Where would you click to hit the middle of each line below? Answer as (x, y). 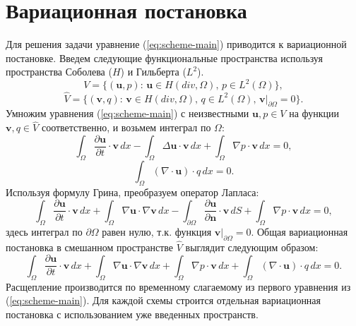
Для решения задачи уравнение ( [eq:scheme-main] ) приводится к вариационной (176, 44)
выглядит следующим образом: (252, 247)
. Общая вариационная (299, 231)
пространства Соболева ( (59, 72)
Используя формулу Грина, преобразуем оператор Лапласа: (132, 192)
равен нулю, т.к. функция (157, 231)
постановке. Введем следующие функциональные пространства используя (164, 58)
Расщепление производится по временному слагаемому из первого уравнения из (178, 286)
